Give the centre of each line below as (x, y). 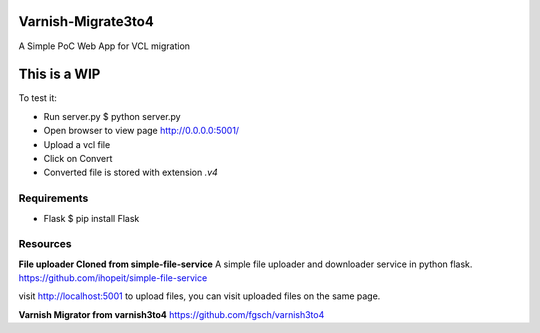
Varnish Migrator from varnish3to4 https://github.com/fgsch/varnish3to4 (171, 314)
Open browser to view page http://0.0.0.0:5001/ (141, 131)
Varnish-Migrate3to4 (86, 21)
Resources (45, 244)
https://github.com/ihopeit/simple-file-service (113, 278)
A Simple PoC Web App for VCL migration (104, 46)
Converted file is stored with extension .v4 (131, 172)
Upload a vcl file (77, 144)
